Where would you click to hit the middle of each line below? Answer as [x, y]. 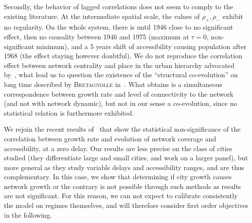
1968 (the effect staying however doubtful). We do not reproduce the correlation [123, 56]
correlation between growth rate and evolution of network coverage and [110, 138]
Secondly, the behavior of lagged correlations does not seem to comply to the [118, 6]
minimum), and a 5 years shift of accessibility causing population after [141, 46]
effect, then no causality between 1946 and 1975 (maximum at [97, 36]
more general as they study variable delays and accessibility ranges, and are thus [124, 167]
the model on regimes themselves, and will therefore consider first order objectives [126, 205]
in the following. [28, 214]
